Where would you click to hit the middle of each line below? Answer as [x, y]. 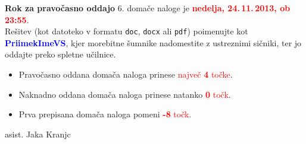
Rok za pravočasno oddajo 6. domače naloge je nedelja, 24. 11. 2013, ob [148, 8]
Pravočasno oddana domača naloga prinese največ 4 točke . [126, 74]
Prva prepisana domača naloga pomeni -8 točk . [105, 114]
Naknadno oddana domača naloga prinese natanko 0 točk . [125, 94]
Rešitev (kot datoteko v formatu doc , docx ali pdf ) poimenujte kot [127, 31]
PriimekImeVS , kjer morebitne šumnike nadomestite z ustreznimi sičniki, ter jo [153, 42]
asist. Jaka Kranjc [38, 134]
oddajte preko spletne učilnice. [60, 54]
